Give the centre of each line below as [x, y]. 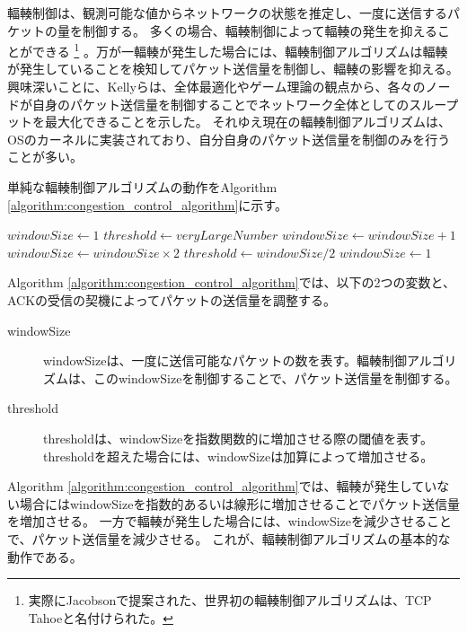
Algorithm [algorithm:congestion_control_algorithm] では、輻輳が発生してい [222, 486]
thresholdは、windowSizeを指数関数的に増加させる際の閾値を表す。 [238, 438]
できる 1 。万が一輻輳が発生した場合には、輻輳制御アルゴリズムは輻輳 [240, 50]
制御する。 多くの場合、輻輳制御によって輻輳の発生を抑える [260, 30]
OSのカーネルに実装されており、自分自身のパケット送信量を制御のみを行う [229, 139]
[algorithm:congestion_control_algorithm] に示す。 [147, 204]
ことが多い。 [45, 157]
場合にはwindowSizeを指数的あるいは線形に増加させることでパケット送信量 [239, 503]
